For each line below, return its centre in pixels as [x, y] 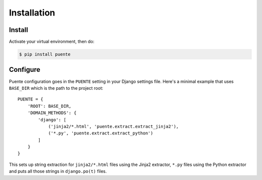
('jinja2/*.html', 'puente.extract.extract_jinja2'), [114, 126]
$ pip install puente [45, 54]
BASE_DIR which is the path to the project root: [56, 88]
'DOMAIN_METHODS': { [52, 113]
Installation [32, 13]
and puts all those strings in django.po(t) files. [58, 171]
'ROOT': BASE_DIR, [49, 106]
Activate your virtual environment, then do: [52, 42]
